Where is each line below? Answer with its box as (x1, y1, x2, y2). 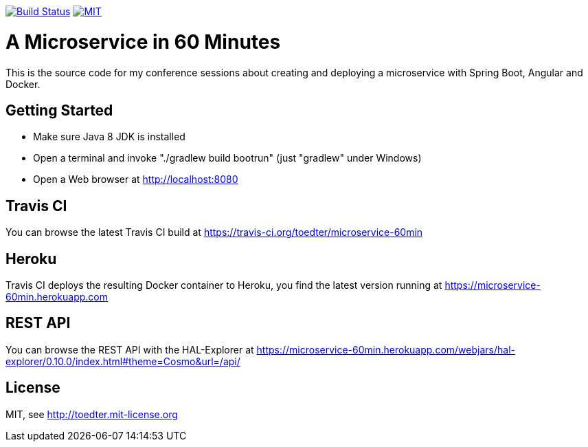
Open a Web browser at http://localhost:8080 (33, 173, 238, 186)
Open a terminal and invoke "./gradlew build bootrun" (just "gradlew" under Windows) (33, 152, 422, 164)
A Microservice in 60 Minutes (5, 30, 281, 54)
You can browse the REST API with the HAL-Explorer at (5, 343, 254, 356)
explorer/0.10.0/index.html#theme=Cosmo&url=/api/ (5, 355, 240, 367)
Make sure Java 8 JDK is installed (33, 131, 185, 143)
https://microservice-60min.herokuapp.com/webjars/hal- (256, 343, 515, 356)
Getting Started (5, 101, 113, 119)
